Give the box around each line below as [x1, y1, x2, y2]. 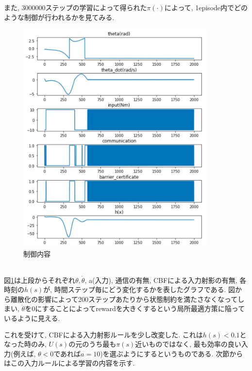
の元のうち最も [68, 339, 117, 349]
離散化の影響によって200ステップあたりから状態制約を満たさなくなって [10, 294, 238, 304]
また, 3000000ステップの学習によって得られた [4, 2, 147, 12]
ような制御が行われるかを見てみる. [4, 12, 115, 22]
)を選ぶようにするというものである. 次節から [100, 348, 243, 358]
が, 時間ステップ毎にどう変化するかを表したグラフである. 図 [43, 284, 235, 295]
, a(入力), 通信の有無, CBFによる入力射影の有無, [84, 275, 237, 285]
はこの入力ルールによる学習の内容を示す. [4, 358, 135, 368]
